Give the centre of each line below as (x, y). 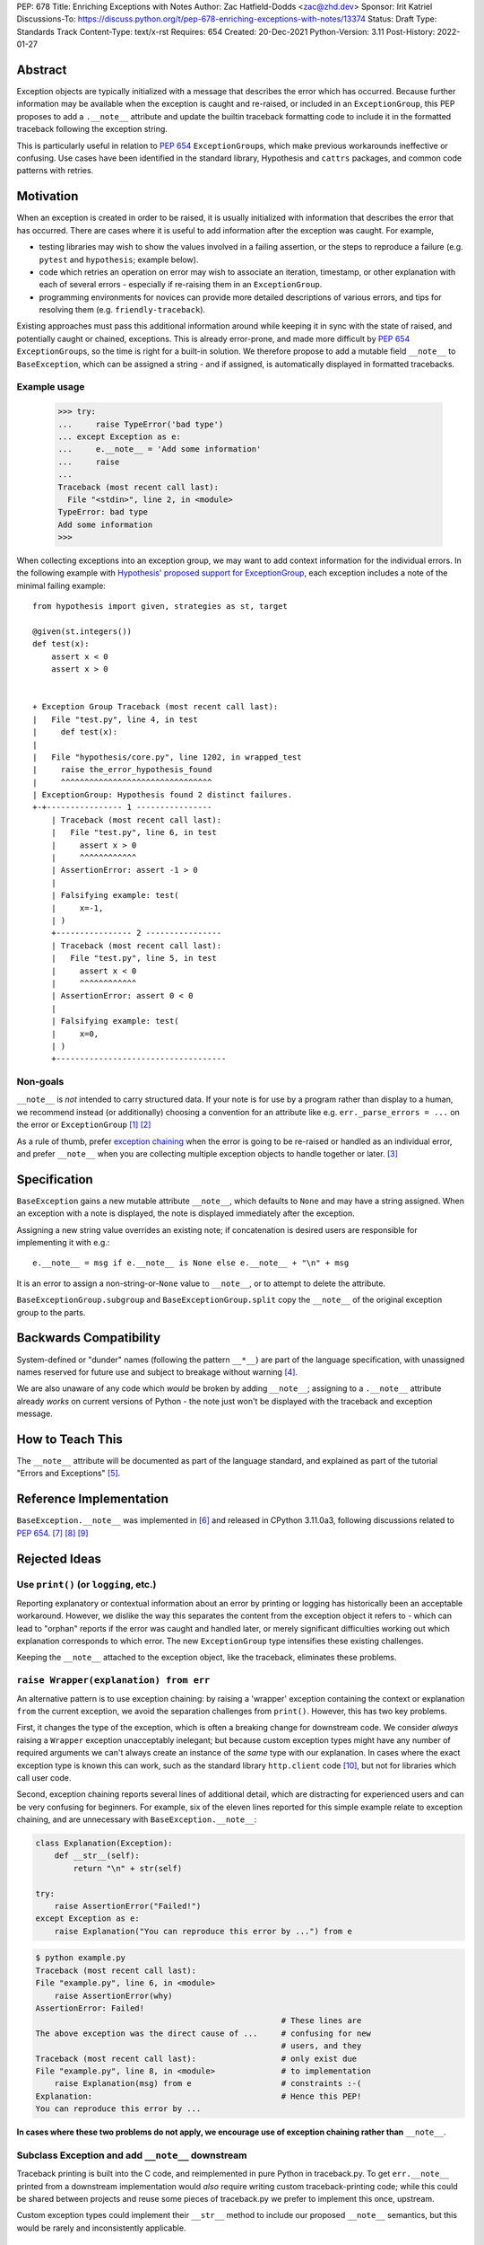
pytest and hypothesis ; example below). (119, 260)
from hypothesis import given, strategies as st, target (160, 607)
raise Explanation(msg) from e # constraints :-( (208, 2084)
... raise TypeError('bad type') (141, 424)
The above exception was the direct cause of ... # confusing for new (203, 2033)
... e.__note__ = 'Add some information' (160, 449)
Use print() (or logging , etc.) (86, 1585)
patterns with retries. (55, 171)
